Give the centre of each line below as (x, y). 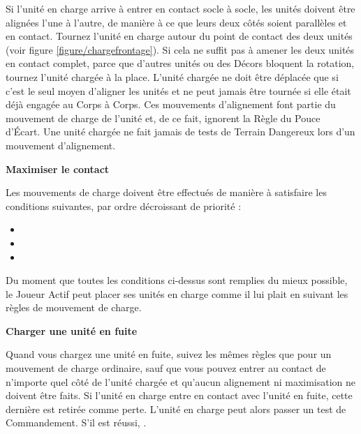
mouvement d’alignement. (61, 145)
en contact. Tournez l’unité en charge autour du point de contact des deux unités (179, 36)
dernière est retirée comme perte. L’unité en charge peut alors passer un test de (176, 409)
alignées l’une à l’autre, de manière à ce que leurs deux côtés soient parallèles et (176, 22)
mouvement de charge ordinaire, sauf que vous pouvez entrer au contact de (166, 368)
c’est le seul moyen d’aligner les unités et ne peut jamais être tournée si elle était (178, 90)
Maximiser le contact (58, 169)
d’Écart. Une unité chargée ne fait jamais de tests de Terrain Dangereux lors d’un (180, 132)
